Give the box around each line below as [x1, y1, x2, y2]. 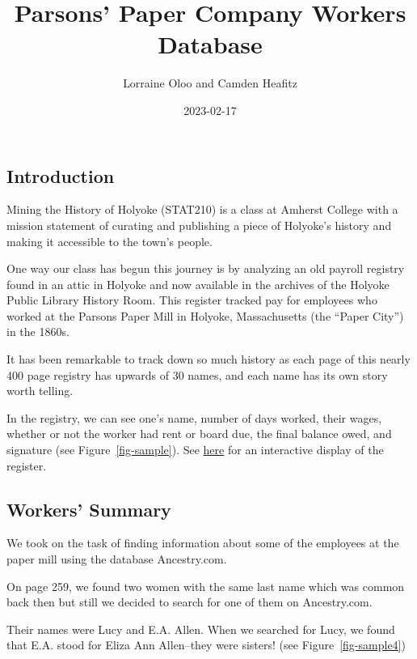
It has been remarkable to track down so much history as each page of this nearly [6, 351, 411, 368]
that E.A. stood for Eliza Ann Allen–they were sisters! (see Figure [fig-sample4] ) [6, 636, 406, 653]
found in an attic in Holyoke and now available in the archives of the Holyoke [6, 275, 390, 292]
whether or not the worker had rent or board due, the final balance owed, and [6, 425, 392, 442]
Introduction [6, 163, 115, 188]
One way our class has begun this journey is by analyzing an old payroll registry [6, 260, 405, 277]
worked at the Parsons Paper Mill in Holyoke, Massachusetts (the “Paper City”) [6, 307, 404, 324]
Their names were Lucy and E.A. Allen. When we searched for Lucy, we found [6, 620, 395, 637]
